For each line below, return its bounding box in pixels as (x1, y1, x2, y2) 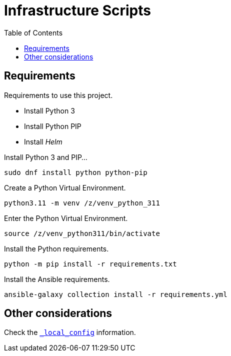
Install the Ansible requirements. (4, 274, 110, 283)
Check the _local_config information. (4, 328, 136, 337)
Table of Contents (4, 28, 63, 37)
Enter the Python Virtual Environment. (4, 213, 128, 222)
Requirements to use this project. (4, 90, 113, 99)
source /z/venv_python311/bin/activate (4, 229, 160, 237)
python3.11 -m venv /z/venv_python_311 (4, 198, 160, 207)
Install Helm (24, 137, 62, 146)
